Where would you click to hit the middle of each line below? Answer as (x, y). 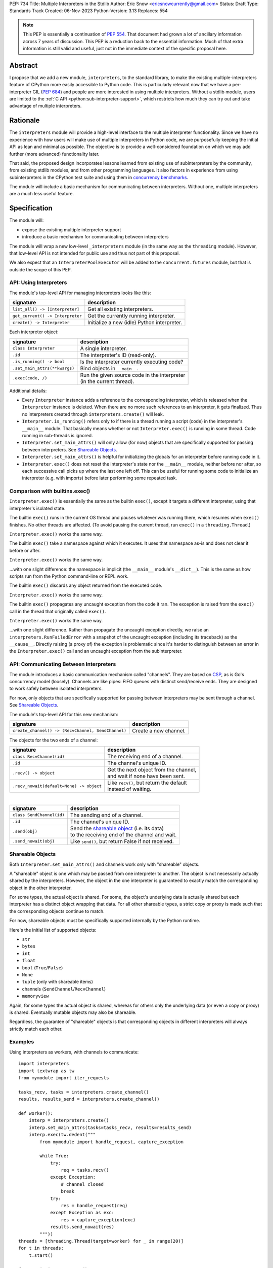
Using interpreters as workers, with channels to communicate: (74, 1052)
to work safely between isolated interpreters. (56, 689)
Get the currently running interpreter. (131, 316)
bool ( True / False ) (42, 967)
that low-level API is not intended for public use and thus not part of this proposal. (95, 253)
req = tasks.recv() (85, 1170)
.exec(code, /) (30, 378)
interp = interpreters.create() (69, 1120)
